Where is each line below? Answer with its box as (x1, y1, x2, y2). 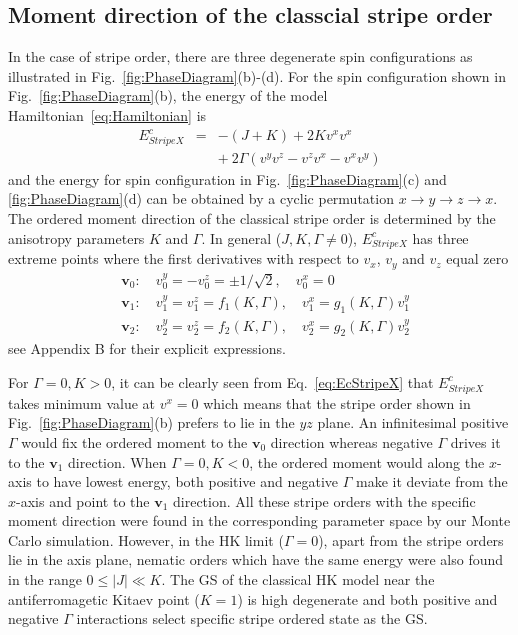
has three (412, 227, 469, 248)
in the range (8, 569, 82, 590)
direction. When (68, 451, 167, 472)
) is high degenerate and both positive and (237, 588, 498, 609)
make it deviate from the (355, 471, 508, 492)
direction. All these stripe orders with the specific (173, 490, 476, 511)
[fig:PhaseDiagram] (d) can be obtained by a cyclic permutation (8, 188, 394, 209)
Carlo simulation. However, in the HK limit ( (8, 529, 284, 550)
